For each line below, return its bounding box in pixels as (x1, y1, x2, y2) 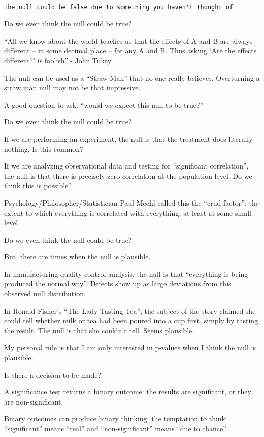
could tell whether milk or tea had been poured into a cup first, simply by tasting (4, 315, 258, 326)
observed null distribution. (4, 288, 86, 299)
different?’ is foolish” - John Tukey (4, 55, 112, 65)
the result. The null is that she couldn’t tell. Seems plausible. (4, 325, 194, 335)
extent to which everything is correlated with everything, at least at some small (4, 207, 251, 218)
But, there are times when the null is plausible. (4, 251, 151, 262)
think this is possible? (4, 180, 72, 191)
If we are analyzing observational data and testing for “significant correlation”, (4, 160, 249, 171)
